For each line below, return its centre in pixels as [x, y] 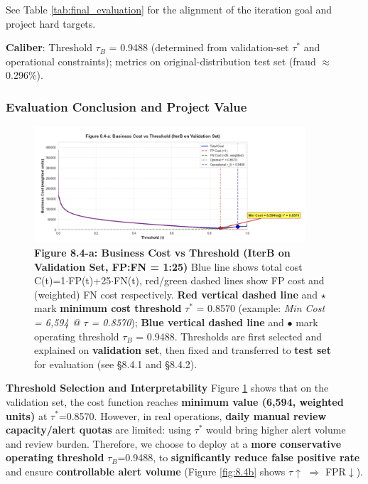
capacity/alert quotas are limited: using [98, 430]
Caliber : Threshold [49, 47]
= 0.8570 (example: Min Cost [261, 308]
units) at [27, 415]
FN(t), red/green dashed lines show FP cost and [219, 280]
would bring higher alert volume [276, 430]
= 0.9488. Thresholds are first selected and [229, 336]
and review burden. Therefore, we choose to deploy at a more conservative [174, 443]
